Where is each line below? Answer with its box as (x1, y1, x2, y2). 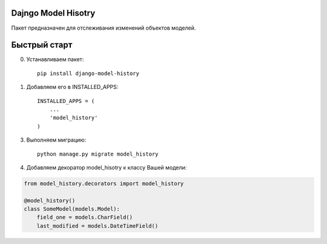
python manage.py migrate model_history (37, 150, 159, 157)
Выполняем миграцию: (26, 136, 87, 143)
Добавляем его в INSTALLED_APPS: (26, 84, 119, 91)
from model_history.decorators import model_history (24, 180, 184, 187)
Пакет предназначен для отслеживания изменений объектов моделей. (11, 24, 196, 31)
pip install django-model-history (37, 70, 139, 77)
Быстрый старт (11, 40, 73, 50)
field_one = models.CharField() (36, 214, 133, 221)
